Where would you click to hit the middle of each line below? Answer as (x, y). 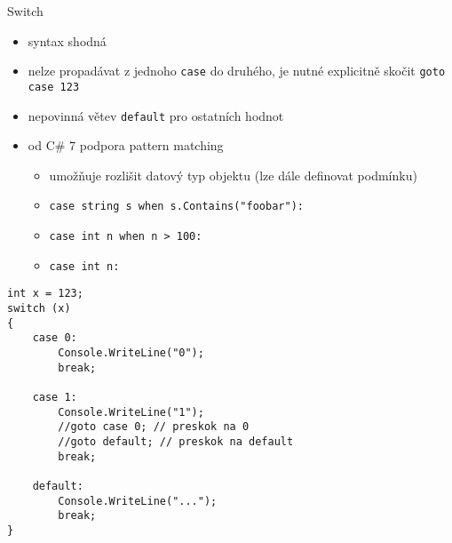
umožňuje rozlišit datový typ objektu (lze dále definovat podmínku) (233, 175)
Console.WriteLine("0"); (131, 352)
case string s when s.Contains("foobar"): (176, 207)
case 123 (54, 87)
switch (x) (39, 308)
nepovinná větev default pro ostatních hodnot (156, 115)
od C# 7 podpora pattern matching (126, 145)
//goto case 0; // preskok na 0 (154, 427)
